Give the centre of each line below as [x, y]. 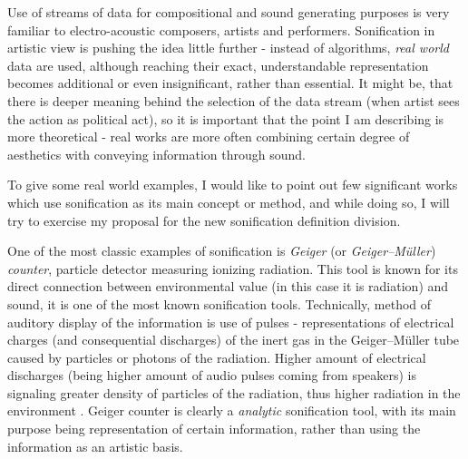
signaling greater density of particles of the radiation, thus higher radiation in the [234, 392]
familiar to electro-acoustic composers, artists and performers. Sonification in [221, 29]
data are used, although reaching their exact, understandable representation [218, 65]
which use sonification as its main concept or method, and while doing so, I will [229, 202]
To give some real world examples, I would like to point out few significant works [233, 185]
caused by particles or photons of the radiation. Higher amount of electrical [217, 357]
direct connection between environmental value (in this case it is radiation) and [228, 286]
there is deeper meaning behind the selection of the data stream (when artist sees [234, 100]
